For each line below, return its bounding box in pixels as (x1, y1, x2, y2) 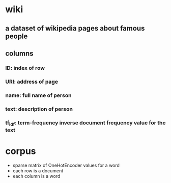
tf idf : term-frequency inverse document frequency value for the (5, 119, 166, 127)
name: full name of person (5, 92, 72, 99)
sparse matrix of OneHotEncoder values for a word (12, 162, 120, 168)
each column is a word (12, 173, 61, 179)
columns (5, 49, 34, 58)
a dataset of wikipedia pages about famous (5, 24, 145, 33)
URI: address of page (5, 78, 59, 85)
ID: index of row (5, 64, 45, 71)
